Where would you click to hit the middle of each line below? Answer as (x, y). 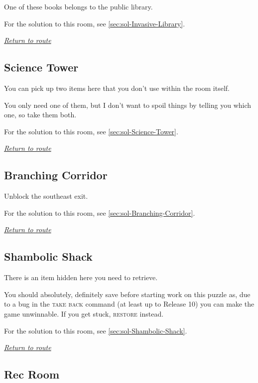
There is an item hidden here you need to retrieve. (81, 277)
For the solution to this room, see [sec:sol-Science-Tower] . (91, 131)
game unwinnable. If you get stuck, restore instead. (84, 313)
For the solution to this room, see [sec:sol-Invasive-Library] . (95, 23)
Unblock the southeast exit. (46, 196)
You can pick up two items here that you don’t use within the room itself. (117, 88)
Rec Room (32, 374)
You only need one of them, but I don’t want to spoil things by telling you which (128, 105)
